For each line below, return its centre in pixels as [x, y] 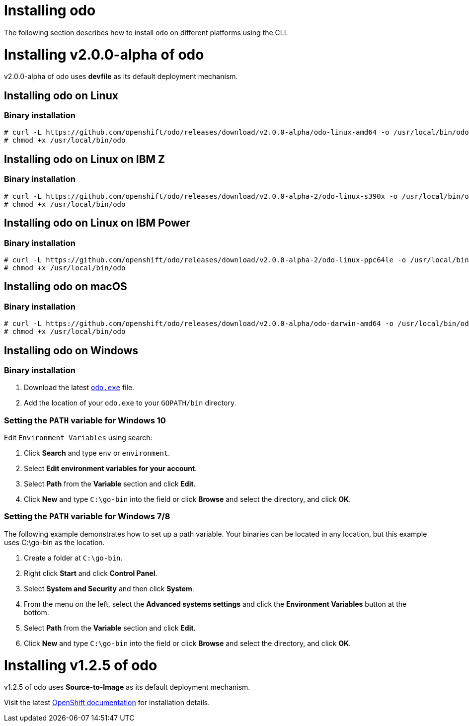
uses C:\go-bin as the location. [54, 542]
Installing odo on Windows [71, 350]
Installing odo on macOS [66, 287]
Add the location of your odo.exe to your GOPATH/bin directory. [130, 403]
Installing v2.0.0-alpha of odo [104, 54]
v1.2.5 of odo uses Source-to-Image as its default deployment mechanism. [127, 687]
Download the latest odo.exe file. [79, 388]
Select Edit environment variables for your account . [111, 469]
